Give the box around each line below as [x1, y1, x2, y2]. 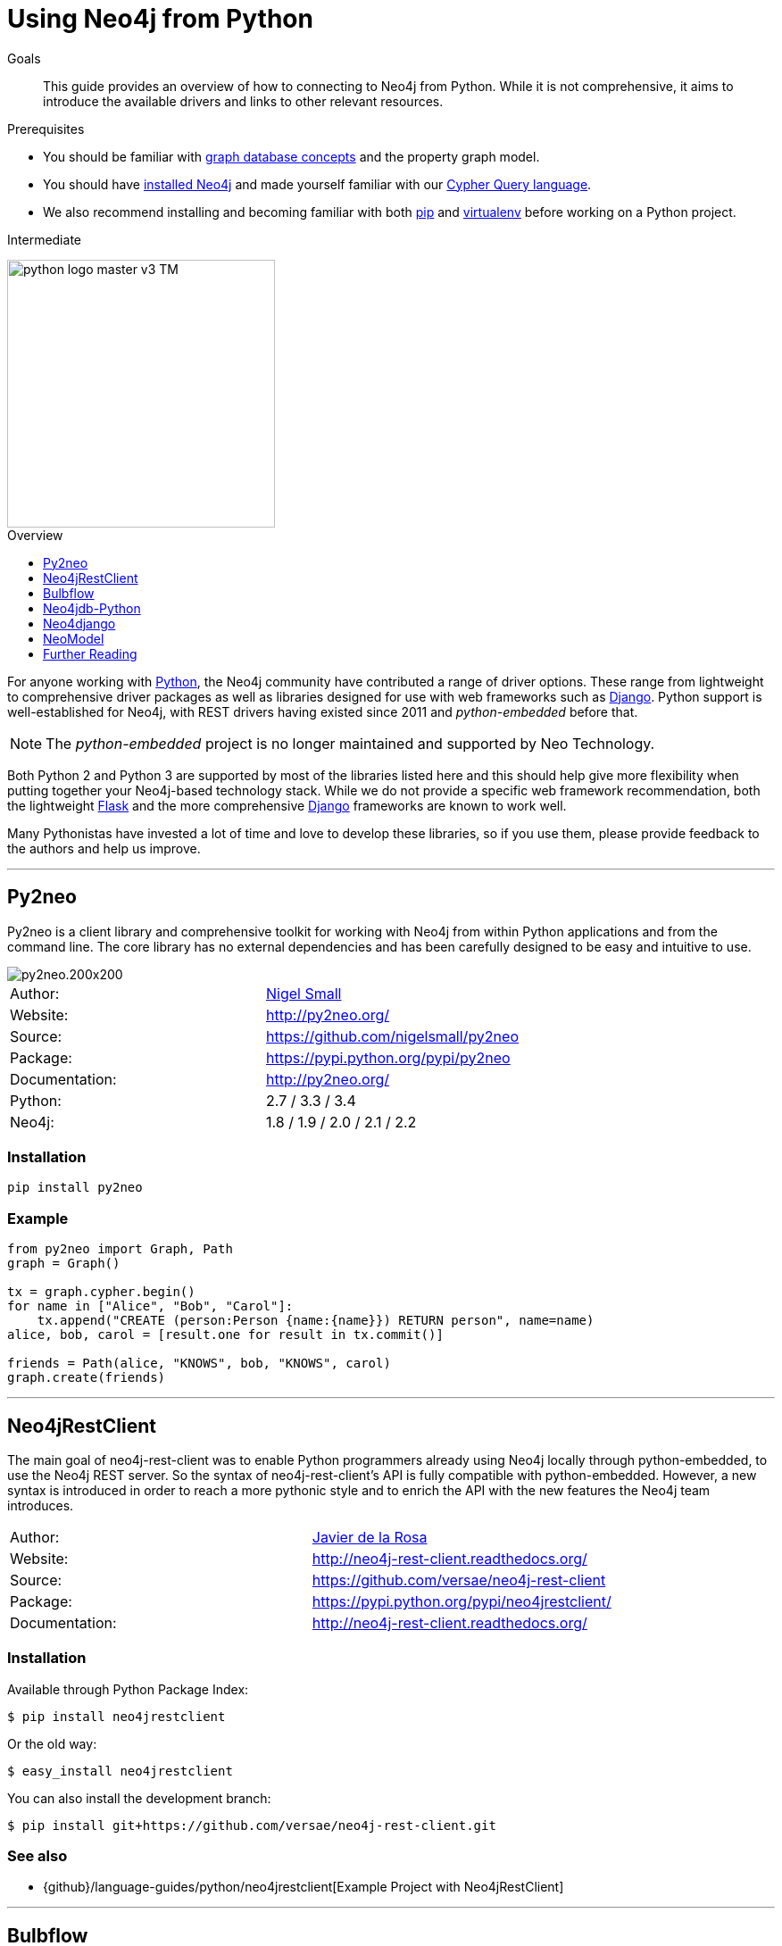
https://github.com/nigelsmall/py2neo [266, 1027, 519, 1045]
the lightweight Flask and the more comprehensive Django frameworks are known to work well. [7, 797, 567, 813]
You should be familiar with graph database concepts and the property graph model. [43, 148, 540, 164]
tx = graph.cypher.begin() [7, 1285, 195, 1300]
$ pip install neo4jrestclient [7, 1709, 226, 1724]
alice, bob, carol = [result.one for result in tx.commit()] [7, 1327, 444, 1343]
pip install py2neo [7, 1180, 143, 1195]
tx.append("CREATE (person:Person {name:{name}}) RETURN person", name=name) [37, 1313, 595, 1328]
